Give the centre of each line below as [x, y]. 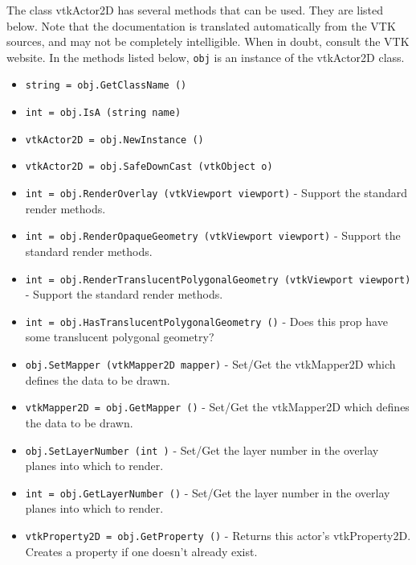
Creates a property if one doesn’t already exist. [141, 551]
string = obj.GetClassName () [106, 86]
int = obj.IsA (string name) [103, 113]
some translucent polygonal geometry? [120, 337]
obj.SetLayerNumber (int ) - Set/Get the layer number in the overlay [202, 450]
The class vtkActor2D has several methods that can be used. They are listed [195, 10]
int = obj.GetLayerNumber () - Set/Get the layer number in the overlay [208, 492]
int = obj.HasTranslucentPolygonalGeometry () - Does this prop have [206, 321]
